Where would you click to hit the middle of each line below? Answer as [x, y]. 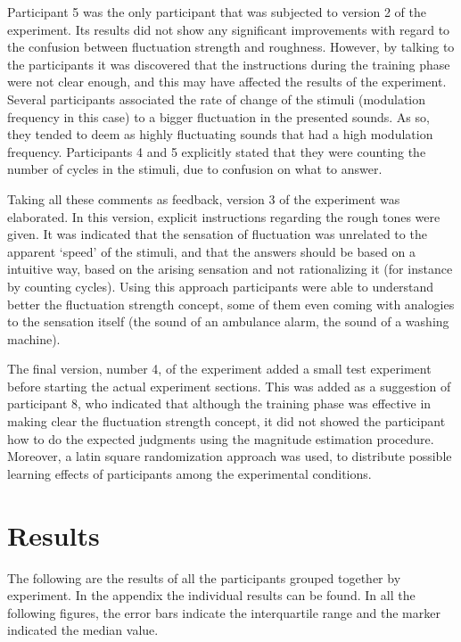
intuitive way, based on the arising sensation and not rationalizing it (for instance [230, 269]
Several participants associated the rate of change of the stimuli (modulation [217, 99]
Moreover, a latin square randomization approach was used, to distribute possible [230, 456]
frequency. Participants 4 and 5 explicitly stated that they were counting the [217, 151]
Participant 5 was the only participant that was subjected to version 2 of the [217, 12]
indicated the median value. [83, 630]
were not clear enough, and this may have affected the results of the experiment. [227, 82]
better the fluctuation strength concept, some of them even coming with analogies [231, 304]
